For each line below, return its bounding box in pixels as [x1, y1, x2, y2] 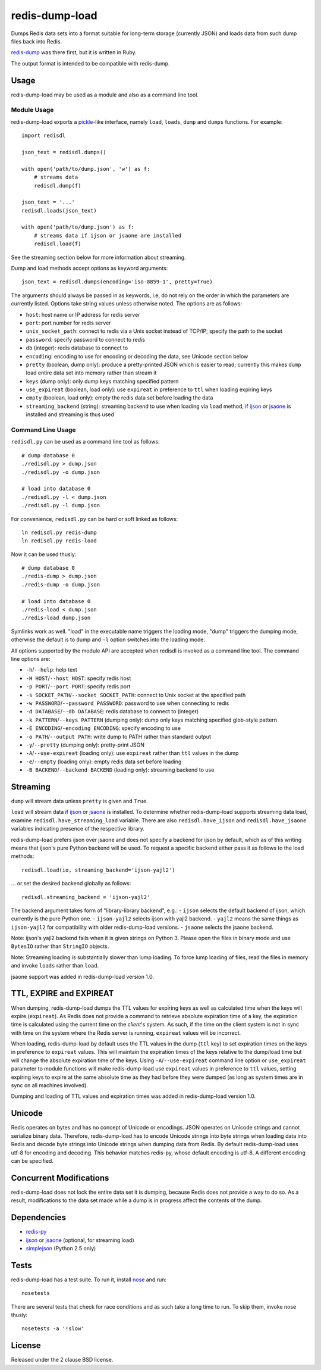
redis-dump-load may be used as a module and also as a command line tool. [11, 91, 199, 98]
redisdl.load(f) [33, 241, 81, 247]
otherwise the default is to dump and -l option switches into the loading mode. [11, 636, 205, 643]
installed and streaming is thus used [26, 411, 114, 418]
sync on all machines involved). [11, 1082, 89, 1089]
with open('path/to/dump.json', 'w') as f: [21, 166, 150, 172]
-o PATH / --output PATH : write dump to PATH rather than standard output [26, 733, 211, 740]
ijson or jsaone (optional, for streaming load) [26, 1236, 135, 1244]
